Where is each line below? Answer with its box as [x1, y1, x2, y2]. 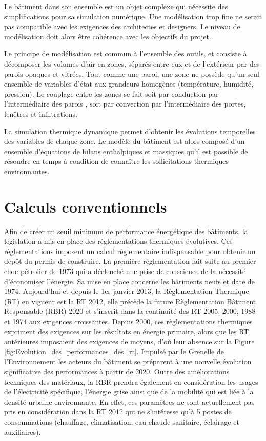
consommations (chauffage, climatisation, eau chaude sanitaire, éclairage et [4, 416, 239, 427]
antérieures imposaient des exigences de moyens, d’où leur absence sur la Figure [4, 336, 255, 347]
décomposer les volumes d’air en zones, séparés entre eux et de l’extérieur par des [4, 58, 260, 69]
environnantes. [4, 165, 50, 176]
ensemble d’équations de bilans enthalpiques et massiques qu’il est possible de [4, 145, 248, 156]
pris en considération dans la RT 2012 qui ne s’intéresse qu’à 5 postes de [4, 406, 232, 417]
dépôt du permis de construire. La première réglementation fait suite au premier [4, 256, 256, 266]
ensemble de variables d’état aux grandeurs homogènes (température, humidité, [4, 78, 254, 89]
